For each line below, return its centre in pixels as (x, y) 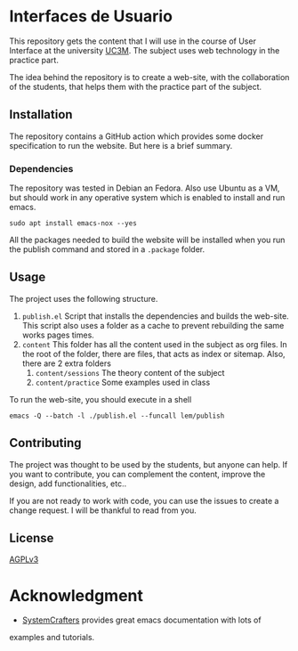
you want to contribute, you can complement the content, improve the (137, 474)
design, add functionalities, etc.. (68, 484)
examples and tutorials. (52, 638)
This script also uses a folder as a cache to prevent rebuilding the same (153, 325)
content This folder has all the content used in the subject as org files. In (154, 344)
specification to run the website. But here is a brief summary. (121, 145)
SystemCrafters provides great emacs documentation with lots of (141, 620)
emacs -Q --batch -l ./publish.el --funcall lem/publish (117, 416)
